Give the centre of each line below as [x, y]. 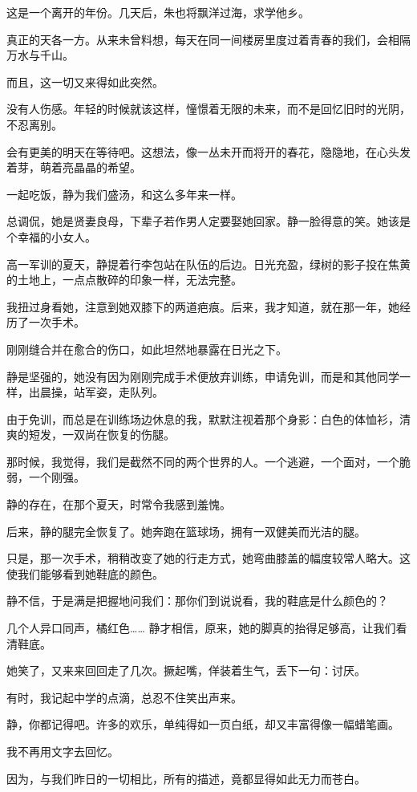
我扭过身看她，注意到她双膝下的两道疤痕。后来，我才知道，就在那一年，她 [203, 306]
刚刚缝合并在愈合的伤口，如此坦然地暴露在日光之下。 [147, 349]
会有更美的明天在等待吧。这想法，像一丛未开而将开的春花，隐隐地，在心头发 [208, 151]
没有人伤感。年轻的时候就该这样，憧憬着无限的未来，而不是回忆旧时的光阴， [208, 109]
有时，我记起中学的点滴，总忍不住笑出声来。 [124, 697]
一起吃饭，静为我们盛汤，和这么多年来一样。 [124, 194]
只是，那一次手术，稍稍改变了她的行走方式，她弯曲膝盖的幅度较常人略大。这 [208, 558]
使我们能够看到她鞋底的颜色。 [85, 573]
